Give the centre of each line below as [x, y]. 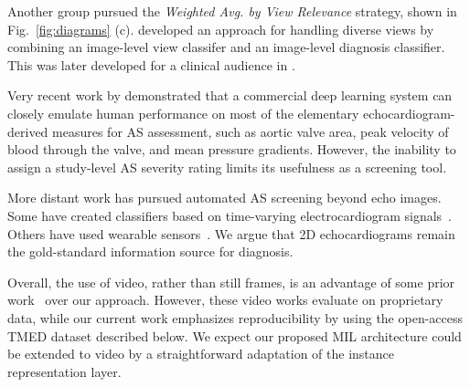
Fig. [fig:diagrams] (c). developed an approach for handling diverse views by [221, 29]
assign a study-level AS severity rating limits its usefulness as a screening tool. [227, 167]
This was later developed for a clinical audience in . [151, 64]
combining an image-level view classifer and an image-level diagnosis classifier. [226, 47]
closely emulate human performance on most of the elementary [183, 113]
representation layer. [64, 371]
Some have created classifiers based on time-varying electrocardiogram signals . [230, 215]
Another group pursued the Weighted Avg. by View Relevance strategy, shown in [232, 11]
